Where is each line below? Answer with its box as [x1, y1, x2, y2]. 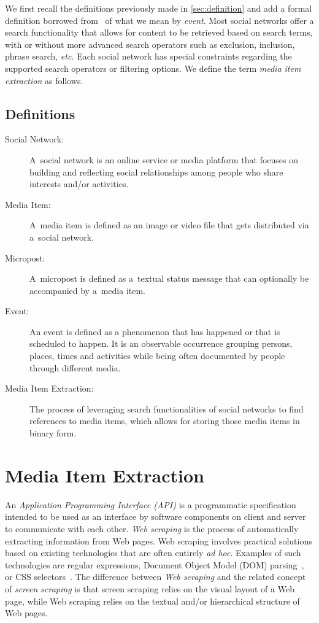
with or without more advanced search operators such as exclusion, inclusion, [5, 37, 295, 50]
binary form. [29, 427, 77, 439]
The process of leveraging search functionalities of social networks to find [29, 402, 304, 415]
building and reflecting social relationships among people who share [29, 165, 283, 178]
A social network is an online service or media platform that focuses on [29, 153, 299, 166]
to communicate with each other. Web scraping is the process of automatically [5, 522, 299, 535]
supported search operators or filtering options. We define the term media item [5, 61, 301, 74]
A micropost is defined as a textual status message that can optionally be [29, 272, 309, 285]
